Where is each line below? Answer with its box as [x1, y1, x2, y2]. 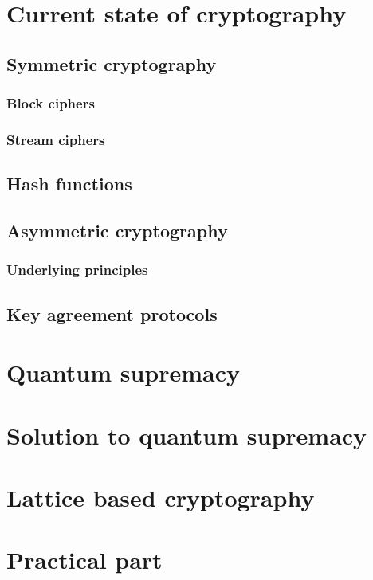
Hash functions [6, 171, 132, 196]
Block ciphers [6, 93, 95, 113]
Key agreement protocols [6, 301, 218, 326]
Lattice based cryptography [6, 480, 315, 513]
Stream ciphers [6, 129, 105, 149]
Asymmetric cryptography [6, 218, 228, 243]
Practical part [6, 543, 163, 576]
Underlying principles [6, 260, 148, 280]
